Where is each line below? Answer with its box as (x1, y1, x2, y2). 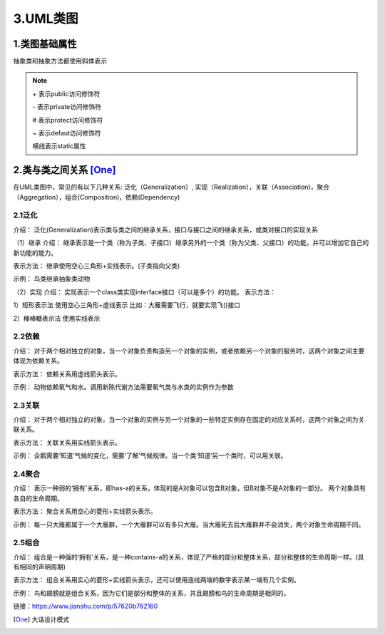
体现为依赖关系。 (13, 356, 63, 365)
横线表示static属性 (32, 142, 86, 150)
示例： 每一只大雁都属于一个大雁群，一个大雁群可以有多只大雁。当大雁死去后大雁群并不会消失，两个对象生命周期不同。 (13, 520, 365, 529)
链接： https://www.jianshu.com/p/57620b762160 (13, 602, 158, 611)
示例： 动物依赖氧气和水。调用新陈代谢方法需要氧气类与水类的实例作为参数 (13, 382, 234, 391)
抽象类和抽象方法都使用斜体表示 (13, 57, 107, 66)
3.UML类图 (13, 11, 78, 26)
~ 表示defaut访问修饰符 (32, 129, 101, 138)
